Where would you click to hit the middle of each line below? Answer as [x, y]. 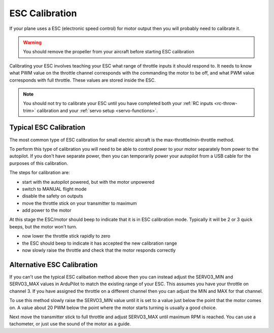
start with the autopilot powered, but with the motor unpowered [88, 182]
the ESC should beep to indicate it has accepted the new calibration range [99, 243]
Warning [32, 42]
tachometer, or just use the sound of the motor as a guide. [70, 324]
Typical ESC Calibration [47, 128]
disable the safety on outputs [53, 196]
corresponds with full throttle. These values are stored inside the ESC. [82, 80]
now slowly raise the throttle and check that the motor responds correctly [99, 250]
